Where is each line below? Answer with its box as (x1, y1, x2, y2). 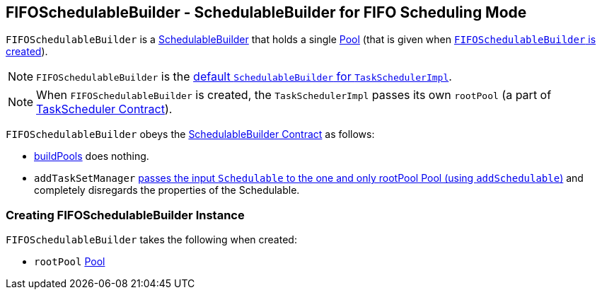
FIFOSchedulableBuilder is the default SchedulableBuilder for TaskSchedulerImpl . (36, 69, 452, 84)
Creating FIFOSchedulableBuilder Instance (6, 207, 245, 222)
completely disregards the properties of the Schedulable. (34, 184, 300, 197)
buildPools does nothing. (34, 150, 149, 163)
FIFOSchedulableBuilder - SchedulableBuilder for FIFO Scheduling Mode (6, 4, 527, 21)
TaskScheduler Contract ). (36, 102, 173, 117)
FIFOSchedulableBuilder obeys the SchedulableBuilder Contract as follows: (6, 128, 375, 141)
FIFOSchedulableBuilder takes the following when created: (6, 233, 297, 246)
